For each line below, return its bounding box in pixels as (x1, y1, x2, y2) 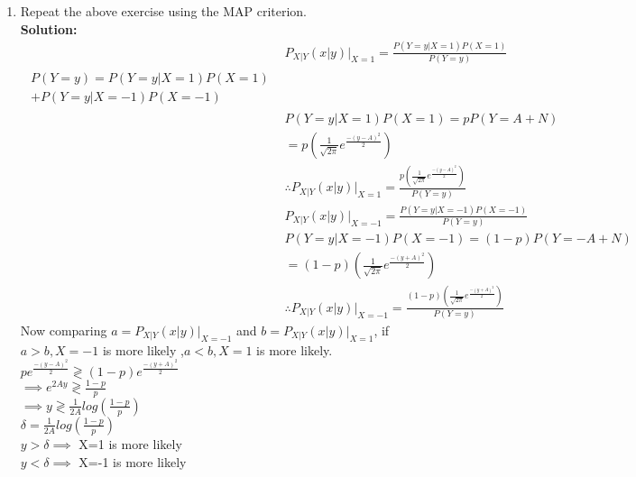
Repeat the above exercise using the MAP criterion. (20, 2, 307, 20)
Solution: (20, 19, 78, 38)
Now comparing (20, 321, 107, 340)
